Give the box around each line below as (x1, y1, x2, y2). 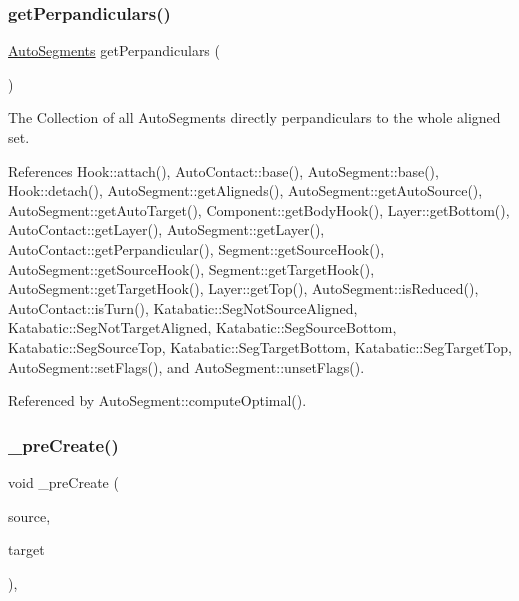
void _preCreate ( (8, 471, 119, 492)
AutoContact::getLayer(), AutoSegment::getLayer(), (8, 219, 325, 240)
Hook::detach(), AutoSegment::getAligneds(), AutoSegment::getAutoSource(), (8, 180, 483, 201)
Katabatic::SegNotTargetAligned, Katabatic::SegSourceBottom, (8, 317, 397, 338)
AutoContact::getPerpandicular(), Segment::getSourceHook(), (8, 238, 385, 259)
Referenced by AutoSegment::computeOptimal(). (8, 390, 307, 411)
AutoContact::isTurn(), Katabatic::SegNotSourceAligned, (8, 297, 358, 318)
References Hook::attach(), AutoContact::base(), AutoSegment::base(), (8, 160, 439, 181)
